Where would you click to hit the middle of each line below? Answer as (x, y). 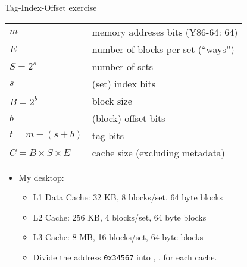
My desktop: (41, 177)
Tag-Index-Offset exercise (51, 7)
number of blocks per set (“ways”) (163, 49)
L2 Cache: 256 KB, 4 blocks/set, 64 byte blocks (120, 217)
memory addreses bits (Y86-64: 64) (165, 32)
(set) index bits (124, 83)
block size (112, 100)
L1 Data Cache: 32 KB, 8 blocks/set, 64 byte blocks (128, 197)
